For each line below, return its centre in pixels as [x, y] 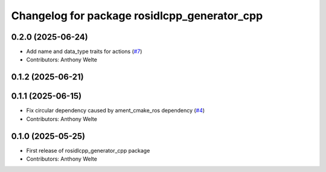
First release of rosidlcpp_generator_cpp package [88, 150]
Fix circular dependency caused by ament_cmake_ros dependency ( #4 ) [116, 111]
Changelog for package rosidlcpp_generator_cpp [137, 16]
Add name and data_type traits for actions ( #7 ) [84, 52]
